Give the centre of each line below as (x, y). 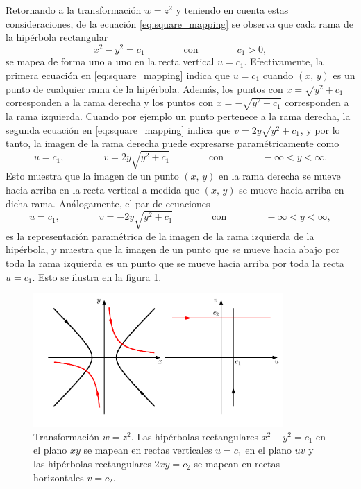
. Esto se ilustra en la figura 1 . (97, 276)
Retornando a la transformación (74, 10)
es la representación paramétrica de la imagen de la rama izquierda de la (160, 235)
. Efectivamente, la (284, 61)
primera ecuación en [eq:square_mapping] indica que (118, 75)
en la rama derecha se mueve (279, 176)
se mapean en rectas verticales (148, 450)
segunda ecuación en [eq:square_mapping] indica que (118, 129)
